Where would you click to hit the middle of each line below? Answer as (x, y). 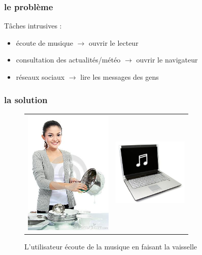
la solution (26, 99)
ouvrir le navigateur (167, 60)
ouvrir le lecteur (113, 42)
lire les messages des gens (120, 77)
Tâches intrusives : (33, 26)
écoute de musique (44, 42)
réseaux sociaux (40, 77)
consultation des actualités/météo (68, 60)
